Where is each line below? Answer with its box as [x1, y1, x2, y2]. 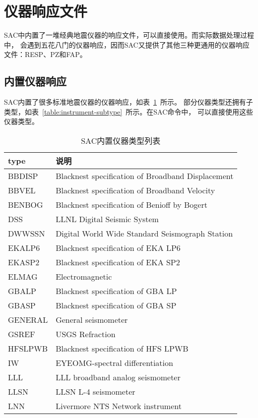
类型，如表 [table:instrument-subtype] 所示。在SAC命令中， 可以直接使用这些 [4, 106, 253, 117]
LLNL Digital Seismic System [56, 213, 159, 225]
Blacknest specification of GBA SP [56, 299, 177, 311]
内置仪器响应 [4, 73, 66, 89]
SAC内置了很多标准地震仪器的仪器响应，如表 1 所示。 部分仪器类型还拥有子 [4, 97, 253, 107]
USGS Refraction [56, 328, 116, 340]
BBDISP [8, 170, 38, 181]
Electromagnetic [56, 270, 112, 282]
